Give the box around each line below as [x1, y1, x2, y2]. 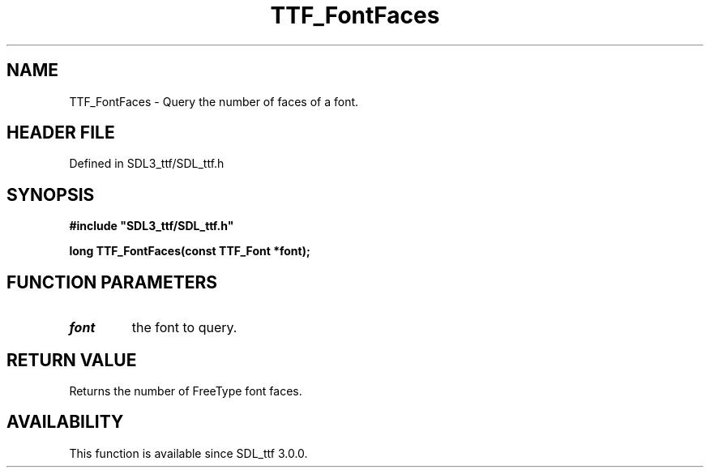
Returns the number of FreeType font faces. [69, 383, 302, 398]
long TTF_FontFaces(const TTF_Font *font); [69, 244, 310, 258]
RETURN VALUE [6, 349, 137, 370]
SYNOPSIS [6, 184, 95, 205]
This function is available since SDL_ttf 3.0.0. [69, 446, 308, 460]
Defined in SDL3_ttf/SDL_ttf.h [69, 156, 225, 171]
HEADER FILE [6, 122, 115, 143]
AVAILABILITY [6, 412, 124, 433]
